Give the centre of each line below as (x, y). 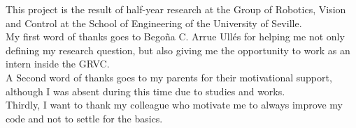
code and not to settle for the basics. (84, 118)
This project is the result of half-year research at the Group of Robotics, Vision (176, 9)
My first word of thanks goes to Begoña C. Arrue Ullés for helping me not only (175, 37)
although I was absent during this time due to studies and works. (145, 91)
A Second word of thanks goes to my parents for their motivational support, (169, 77)
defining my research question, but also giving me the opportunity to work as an (178, 50)
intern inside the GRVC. (58, 64)
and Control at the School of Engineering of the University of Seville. (154, 23)
